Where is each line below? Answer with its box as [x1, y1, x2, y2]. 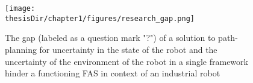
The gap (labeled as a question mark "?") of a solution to [5, 31, 216, 44]
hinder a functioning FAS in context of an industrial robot [5, 67, 220, 79]
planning [5, 43, 37, 55]
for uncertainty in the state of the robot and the [39, 43, 217, 55]
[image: [5, 4, 36, 13]
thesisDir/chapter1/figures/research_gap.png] [5, 14, 195, 23]
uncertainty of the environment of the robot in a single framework [5, 55, 248, 67]
